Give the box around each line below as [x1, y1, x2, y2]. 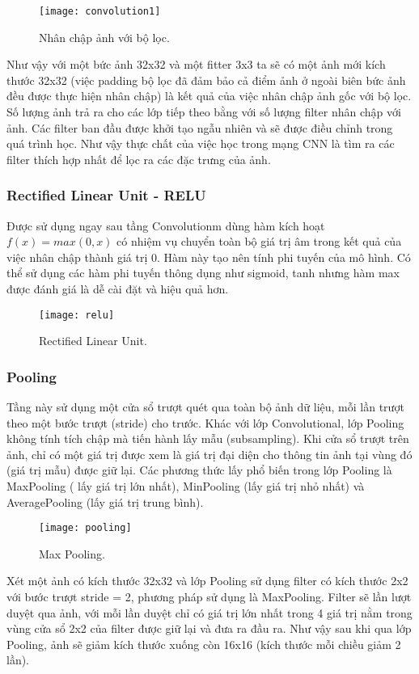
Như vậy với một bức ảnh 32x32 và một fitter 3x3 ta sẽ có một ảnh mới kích [6, 56, 386, 73]
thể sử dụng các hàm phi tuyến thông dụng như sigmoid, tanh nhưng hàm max [6, 264, 400, 281]
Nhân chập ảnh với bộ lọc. [39, 28, 170, 45]
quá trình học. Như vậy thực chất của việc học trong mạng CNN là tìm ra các [6, 135, 395, 152]
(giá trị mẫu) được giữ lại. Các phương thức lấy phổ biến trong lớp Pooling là [6, 461, 392, 478]
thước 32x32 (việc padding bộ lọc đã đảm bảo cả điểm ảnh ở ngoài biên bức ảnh [6, 71, 406, 88]
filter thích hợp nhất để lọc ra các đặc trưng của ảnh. [6, 150, 271, 167]
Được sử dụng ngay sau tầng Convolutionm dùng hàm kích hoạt [6, 217, 325, 234]
